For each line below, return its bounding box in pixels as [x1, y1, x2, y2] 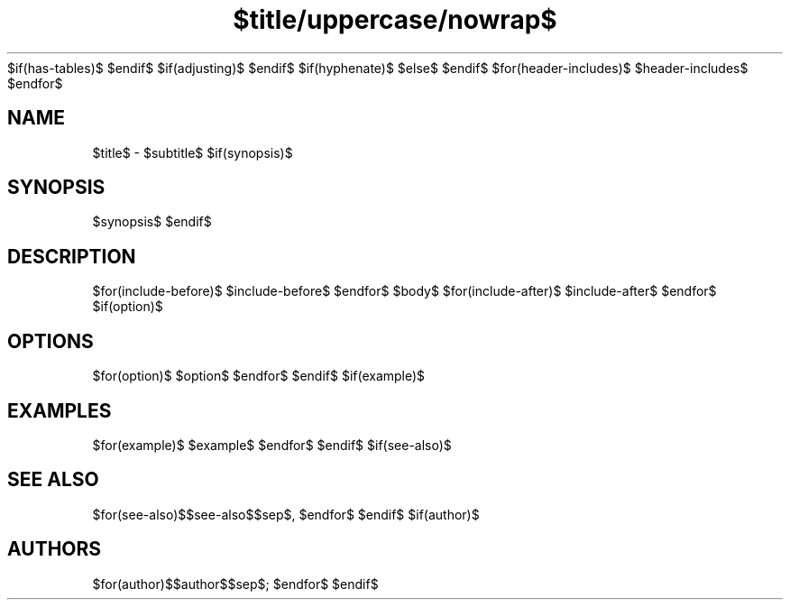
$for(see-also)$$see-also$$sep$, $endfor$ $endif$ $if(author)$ [92, 506, 480, 522]
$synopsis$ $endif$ [92, 214, 212, 230]
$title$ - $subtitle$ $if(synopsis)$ [92, 144, 293, 161]
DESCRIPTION [7, 244, 136, 268]
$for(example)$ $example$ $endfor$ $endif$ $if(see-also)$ [92, 437, 452, 453]
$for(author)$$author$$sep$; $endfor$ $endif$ [92, 575, 379, 592]
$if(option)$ [92, 299, 163, 315]
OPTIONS [7, 329, 94, 353]
